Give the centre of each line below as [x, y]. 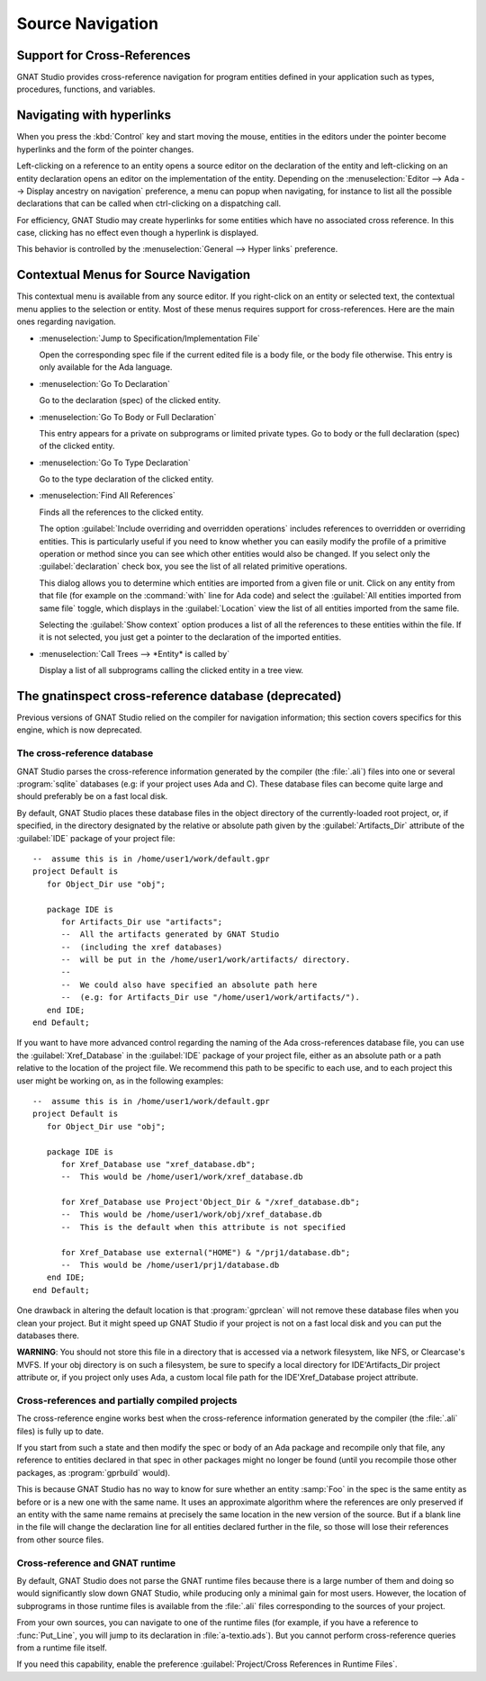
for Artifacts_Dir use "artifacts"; [142, 921]
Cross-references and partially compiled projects [127, 1400]
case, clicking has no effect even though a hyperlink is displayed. [138, 233]
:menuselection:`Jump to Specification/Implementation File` [150, 338]
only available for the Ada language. [106, 367]
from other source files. [60, 1540]
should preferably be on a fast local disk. [92, 796]
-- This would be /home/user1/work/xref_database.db [182, 1177]
